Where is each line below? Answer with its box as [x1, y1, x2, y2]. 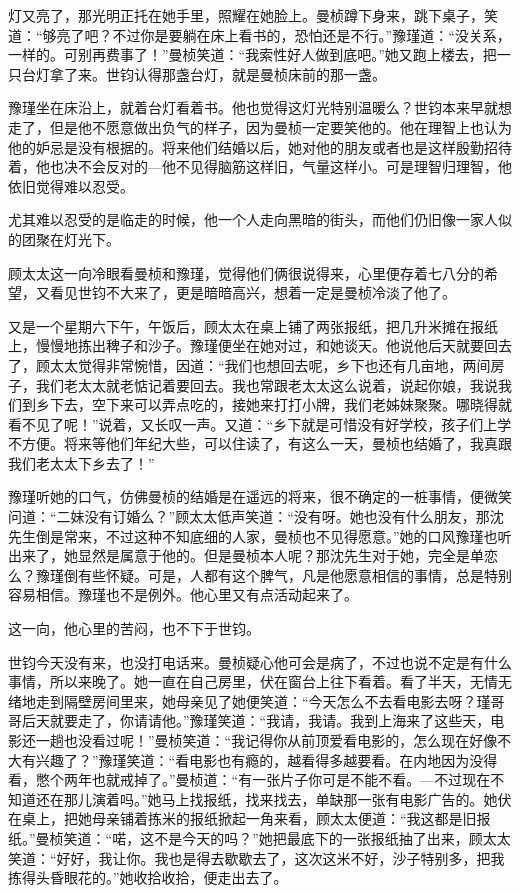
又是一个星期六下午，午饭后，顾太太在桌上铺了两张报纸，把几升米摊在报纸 [8, 315, 498, 336]
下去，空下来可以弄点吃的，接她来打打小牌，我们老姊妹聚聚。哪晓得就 [49, 394, 512, 415]
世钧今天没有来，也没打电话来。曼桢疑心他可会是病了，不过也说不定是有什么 [8, 651, 512, 672]
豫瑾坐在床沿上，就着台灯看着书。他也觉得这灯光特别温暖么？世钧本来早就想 [8, 97, 512, 118]
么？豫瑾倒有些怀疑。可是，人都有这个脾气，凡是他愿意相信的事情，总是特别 [8, 564, 512, 585]
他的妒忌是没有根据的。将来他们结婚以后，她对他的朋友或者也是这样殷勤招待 [8, 136, 512, 157]
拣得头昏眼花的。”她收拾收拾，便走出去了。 [8, 867, 288, 888]
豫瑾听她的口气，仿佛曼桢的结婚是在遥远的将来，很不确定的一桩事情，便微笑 [8, 486, 512, 507]
